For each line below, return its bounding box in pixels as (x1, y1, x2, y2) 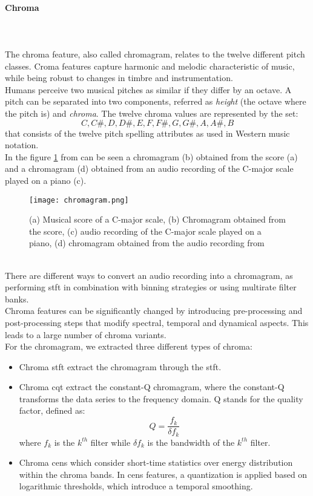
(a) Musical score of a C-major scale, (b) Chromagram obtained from (29, 213, 286, 226)
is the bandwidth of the (147, 436, 235, 448)
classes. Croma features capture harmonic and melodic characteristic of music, (5, 59, 295, 72)
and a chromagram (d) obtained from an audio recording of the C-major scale (5, 162, 294, 175)
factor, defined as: (19, 404, 85, 417)
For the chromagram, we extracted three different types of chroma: (5, 340, 252, 353)
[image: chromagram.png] (29, 195, 129, 204)
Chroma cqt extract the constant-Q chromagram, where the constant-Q (19, 380, 285, 393)
